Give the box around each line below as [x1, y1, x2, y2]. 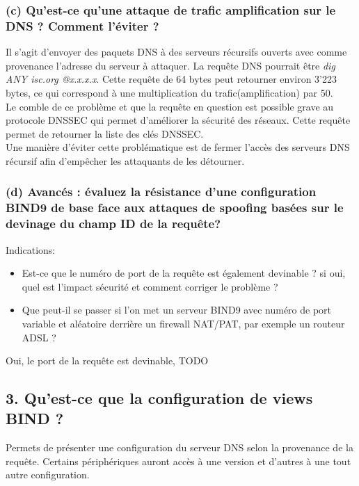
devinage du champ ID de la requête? [6, 215, 221, 232]
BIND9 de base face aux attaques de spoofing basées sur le [6, 199, 344, 216]
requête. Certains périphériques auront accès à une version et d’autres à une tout [6, 453, 351, 468]
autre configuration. [6, 467, 90, 482]
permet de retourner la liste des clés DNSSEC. [6, 126, 204, 140]
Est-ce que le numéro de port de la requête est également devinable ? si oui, [22, 266, 346, 280]
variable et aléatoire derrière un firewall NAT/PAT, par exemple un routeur [22, 316, 345, 330]
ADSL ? [22, 330, 56, 344]
